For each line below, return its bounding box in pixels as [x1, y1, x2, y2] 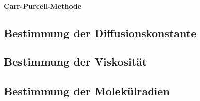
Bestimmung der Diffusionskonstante [4, 25, 197, 40]
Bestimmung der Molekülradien [4, 83, 170, 99]
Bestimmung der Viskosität [4, 54, 147, 69]
